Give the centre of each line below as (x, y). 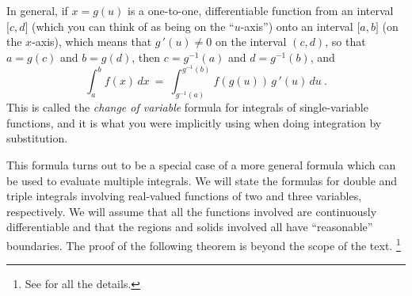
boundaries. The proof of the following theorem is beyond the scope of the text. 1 (204, 244)
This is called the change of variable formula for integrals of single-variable (187, 107)
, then (146, 57)
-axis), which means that (92, 42)
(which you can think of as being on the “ (133, 26)
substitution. (37, 138)
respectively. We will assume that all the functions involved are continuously (192, 211)
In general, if (37, 10)
